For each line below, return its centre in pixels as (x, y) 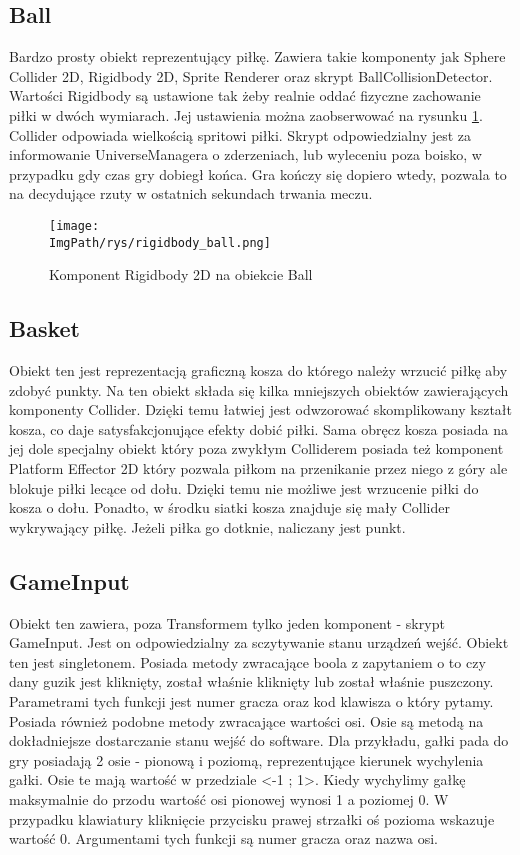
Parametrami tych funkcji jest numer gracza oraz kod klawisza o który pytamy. (251, 700)
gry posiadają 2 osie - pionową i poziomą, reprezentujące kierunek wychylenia (246, 759)
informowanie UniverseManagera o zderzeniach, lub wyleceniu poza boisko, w (245, 154)
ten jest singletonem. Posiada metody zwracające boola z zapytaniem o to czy (247, 661)
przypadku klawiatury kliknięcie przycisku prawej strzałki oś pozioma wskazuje (252, 818)
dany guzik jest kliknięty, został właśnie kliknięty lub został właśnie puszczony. (251, 681)
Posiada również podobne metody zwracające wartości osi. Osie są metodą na (246, 720)
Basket (44, 328)
